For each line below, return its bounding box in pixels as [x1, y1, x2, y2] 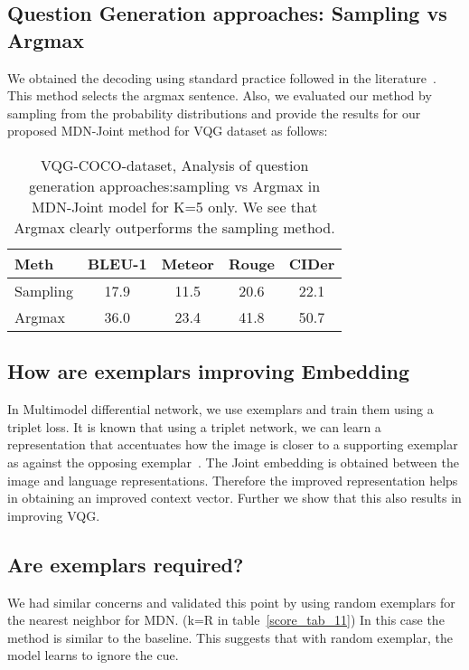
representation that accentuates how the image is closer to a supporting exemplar [7, 435, 458, 454]
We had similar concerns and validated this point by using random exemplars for [7, 592, 455, 611]
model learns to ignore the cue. [7, 646, 179, 665]
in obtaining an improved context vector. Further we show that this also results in [7, 488, 462, 507]
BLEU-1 [87, 252, 147, 274]
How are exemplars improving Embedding [7, 357, 410, 385]
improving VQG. [7, 505, 100, 524]
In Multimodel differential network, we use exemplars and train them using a [7, 400, 434, 419]
